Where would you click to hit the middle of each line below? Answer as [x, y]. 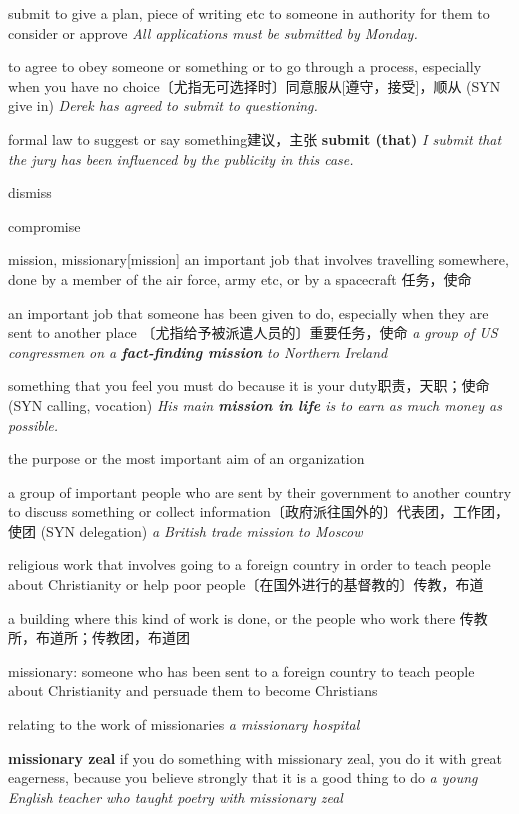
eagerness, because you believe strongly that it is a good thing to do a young [243, 777]
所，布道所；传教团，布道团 [99, 637]
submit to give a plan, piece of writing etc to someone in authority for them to [249, 13]
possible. [33, 424]
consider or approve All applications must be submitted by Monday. [213, 32]
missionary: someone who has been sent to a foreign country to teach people [241, 670]
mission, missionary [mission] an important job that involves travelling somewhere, [258, 259]
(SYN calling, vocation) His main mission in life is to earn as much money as [255, 404]
